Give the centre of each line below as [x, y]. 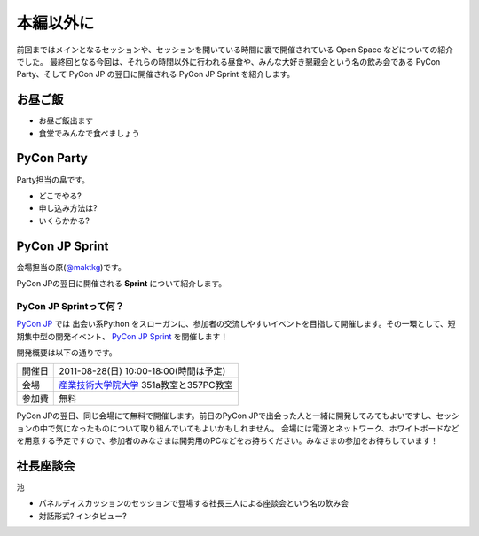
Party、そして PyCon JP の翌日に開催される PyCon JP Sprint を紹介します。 [156, 74]
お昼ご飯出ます [66, 120]
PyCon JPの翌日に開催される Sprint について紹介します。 [122, 283]
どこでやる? [60, 196]
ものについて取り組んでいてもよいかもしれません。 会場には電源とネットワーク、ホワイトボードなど [277, 428]
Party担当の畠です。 [53, 179]
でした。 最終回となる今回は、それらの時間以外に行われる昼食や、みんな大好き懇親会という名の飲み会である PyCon [228, 61]
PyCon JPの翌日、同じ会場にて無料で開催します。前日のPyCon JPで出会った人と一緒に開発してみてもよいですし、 [226, 416]
